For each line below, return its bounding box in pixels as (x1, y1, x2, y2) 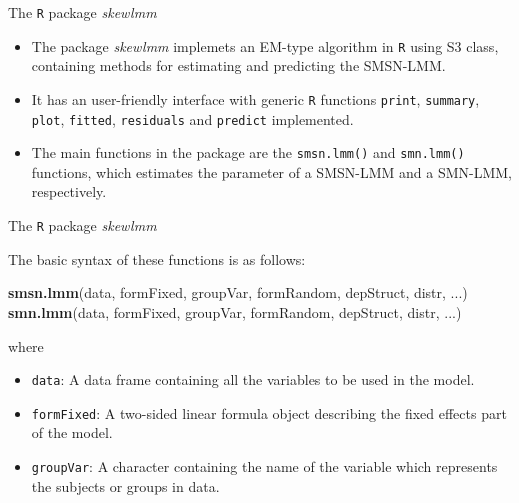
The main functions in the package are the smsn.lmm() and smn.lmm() (31, 142, 465, 163)
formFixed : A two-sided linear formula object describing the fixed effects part (31, 402, 507, 423)
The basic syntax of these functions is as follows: (8, 248, 306, 269)
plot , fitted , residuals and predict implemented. (31, 108, 354, 129)
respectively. (31, 181, 107, 202)
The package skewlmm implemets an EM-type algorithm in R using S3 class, (31, 35, 499, 56)
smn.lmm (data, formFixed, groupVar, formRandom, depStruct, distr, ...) (8, 301, 462, 322)
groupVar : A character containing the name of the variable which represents (31, 456, 498, 476)
